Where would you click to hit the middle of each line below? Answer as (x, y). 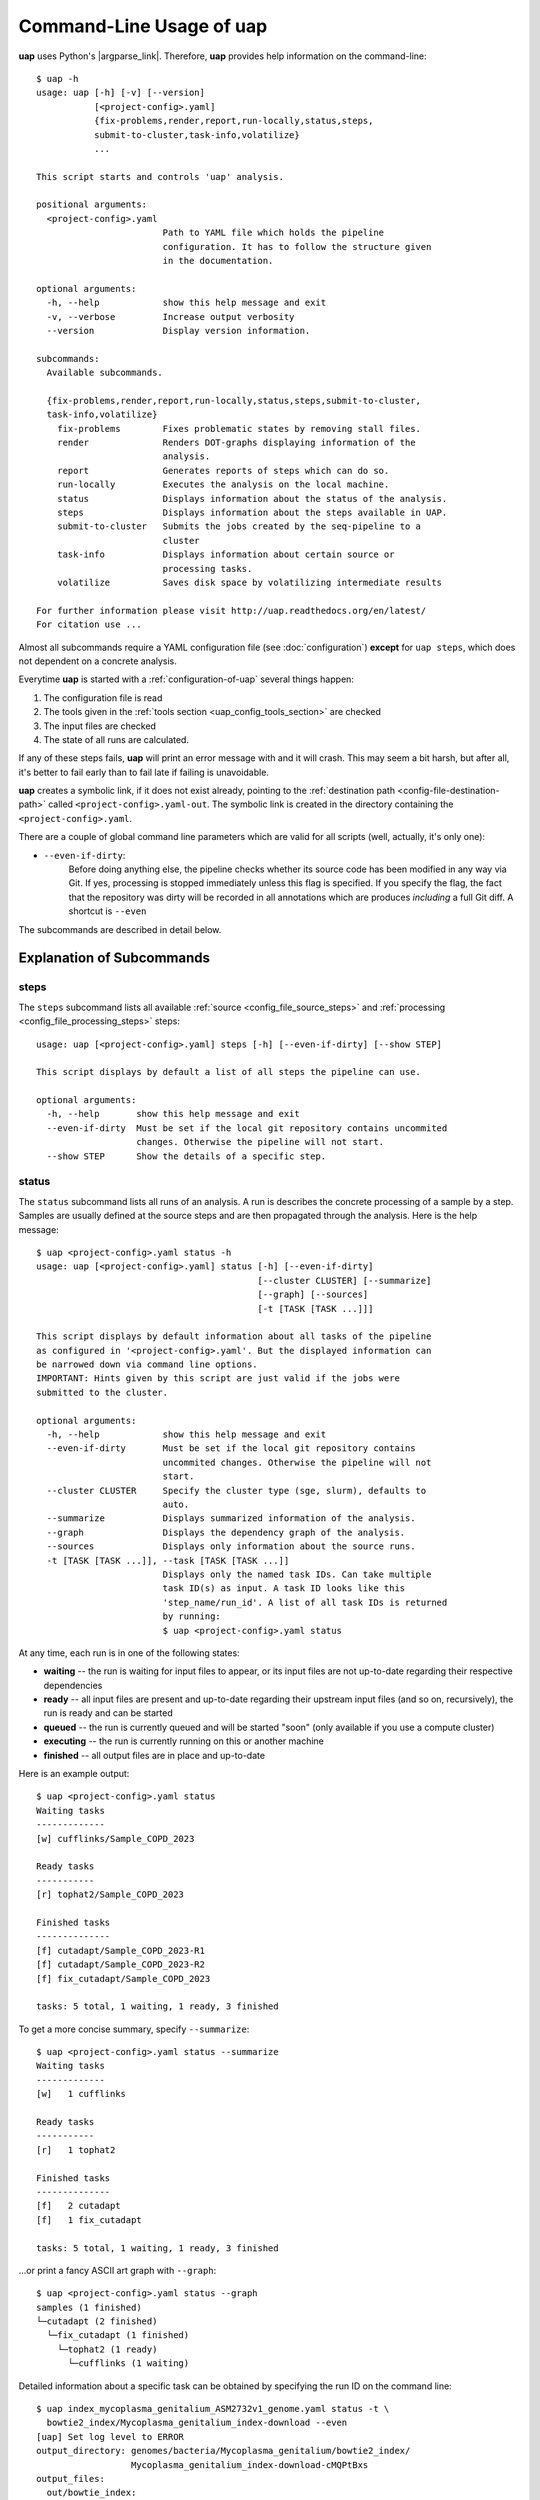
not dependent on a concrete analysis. (97, 661)
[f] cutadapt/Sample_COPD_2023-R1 (120, 1950)
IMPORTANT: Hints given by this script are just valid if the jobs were (218, 1378)
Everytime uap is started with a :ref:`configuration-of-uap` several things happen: (186, 679)
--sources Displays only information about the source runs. (231, 1546)
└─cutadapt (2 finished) (97, 2321)
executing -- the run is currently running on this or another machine (183, 1741)
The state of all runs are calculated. (116, 739)
